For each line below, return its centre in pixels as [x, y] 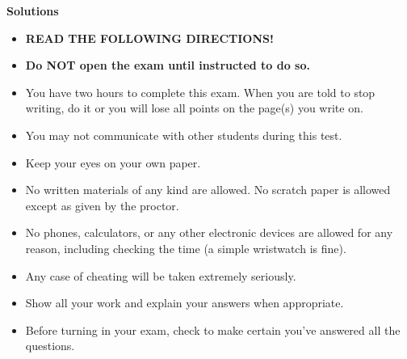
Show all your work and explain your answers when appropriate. [185, 303]
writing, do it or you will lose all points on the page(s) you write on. [194, 108]
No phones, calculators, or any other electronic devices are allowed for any [209, 232]
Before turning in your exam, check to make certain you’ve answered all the [213, 329]
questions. [50, 346]
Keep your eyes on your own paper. [113, 162]
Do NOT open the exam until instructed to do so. [168, 65]
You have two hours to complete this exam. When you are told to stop [200, 92]
